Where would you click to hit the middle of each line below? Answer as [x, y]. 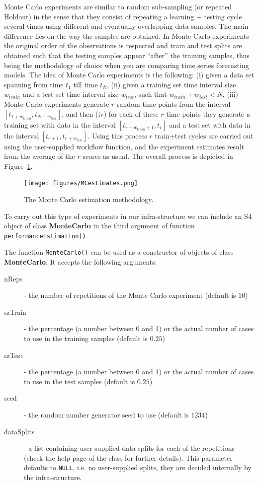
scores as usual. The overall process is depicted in [158, 156]
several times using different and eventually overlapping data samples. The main [126, 26]
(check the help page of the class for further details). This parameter [128, 457]
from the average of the [40, 156]
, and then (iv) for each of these [110, 113]
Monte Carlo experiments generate [57, 104]
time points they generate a [208, 113]
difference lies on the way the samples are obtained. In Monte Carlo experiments [127, 35]
